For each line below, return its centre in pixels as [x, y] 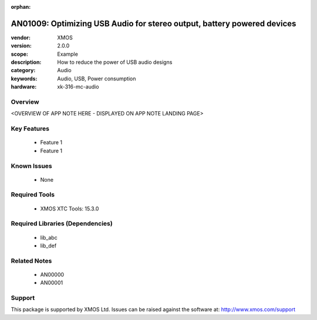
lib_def [48, 246]
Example [68, 54]
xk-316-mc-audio [78, 87]
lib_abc [49, 237]
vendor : [21, 38]
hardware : [24, 87]
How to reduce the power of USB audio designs [115, 62]
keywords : [24, 79]
